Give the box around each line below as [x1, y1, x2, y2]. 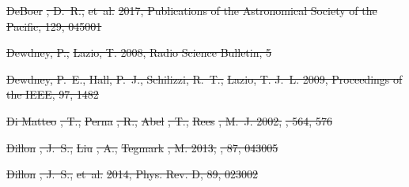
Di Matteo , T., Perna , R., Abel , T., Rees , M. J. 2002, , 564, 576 [6, 112, 332, 129]
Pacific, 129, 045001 [6, 17, 102, 34]
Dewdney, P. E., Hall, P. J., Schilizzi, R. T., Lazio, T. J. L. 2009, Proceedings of [6, 70, 403, 87]
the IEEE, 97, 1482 [6, 86, 99, 103]
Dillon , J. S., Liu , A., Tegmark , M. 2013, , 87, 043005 [6, 139, 278, 155]
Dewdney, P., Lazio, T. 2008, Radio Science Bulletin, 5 [6, 44, 272, 61]
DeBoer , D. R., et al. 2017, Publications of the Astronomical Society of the [6, 2, 377, 18]
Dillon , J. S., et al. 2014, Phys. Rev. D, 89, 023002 [6, 166, 259, 182]
